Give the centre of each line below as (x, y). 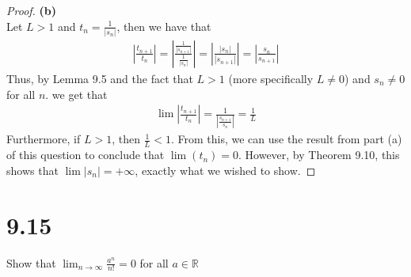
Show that (31, 262)
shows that (32, 170)
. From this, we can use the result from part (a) (286, 139)
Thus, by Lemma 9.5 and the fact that (100, 78)
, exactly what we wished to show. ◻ (225, 170)
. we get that (76, 94)
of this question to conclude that (86, 155)
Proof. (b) (32, 10)
